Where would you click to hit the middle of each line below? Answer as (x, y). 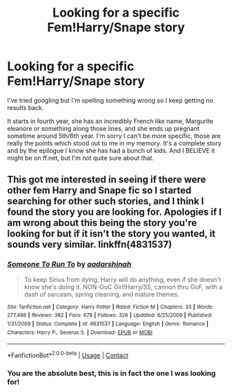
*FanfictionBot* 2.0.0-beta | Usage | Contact (68, 355)
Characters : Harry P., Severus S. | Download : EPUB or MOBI (80, 332)
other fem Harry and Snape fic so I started (99, 191)
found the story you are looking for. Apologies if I (115, 212)
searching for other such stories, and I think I (106, 201)
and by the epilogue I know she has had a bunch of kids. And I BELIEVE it (111, 150)
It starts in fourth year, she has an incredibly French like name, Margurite (110, 121)
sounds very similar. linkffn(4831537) (90, 245)
